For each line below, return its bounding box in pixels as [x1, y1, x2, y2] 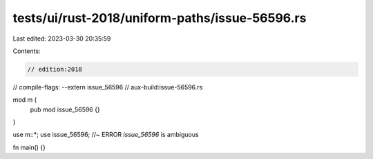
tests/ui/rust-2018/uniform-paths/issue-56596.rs [12, 10, 307, 25]
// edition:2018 [27, 65, 83, 73]
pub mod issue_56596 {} [30, 105, 100, 114]
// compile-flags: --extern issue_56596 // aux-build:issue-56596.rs [12, 83, 203, 91]
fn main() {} [12, 143, 46, 151]
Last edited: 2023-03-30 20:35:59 [12, 34, 111, 43]
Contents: [12, 47, 41, 55]
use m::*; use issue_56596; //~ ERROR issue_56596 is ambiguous [12, 131, 200, 139]
